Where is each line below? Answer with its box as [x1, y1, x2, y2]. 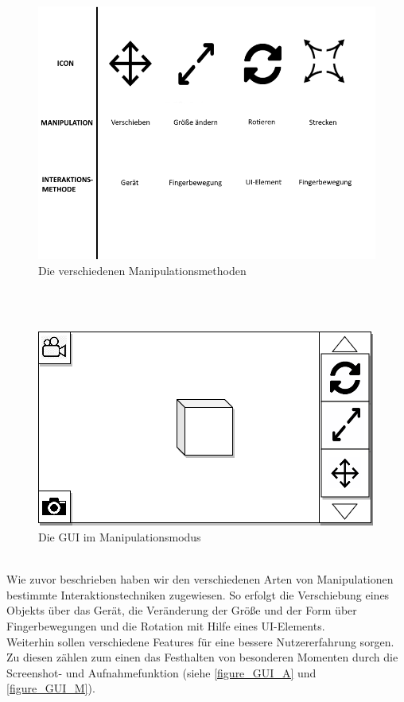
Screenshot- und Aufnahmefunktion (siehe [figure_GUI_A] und [6, 664, 317, 681]
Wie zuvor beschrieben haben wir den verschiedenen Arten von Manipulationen [6, 571, 394, 588]
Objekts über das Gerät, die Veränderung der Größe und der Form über [6, 602, 357, 619]
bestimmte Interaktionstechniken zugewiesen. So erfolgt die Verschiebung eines [6, 586, 390, 603]
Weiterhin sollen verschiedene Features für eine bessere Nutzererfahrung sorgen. [6, 633, 394, 650]
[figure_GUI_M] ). [6, 680, 95, 696]
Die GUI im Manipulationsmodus [38, 528, 201, 545]
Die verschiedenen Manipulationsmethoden [38, 262, 247, 278]
